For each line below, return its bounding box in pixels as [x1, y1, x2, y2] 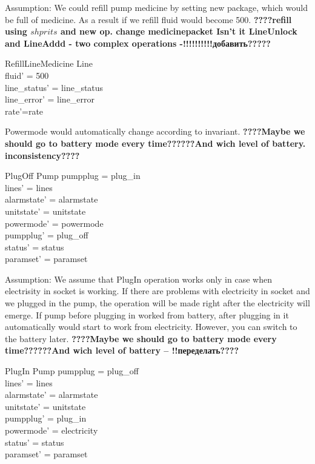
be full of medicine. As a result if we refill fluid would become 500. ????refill [5, 13, 292, 25]
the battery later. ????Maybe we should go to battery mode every [5, 332, 277, 345]
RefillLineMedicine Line [5, 57, 93, 70]
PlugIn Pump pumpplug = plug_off [5, 365, 139, 377]
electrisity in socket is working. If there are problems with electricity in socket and [5, 284, 310, 297]
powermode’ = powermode [5, 217, 104, 229]
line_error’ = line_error [5, 93, 95, 106]
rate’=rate [5, 104, 44, 117]
